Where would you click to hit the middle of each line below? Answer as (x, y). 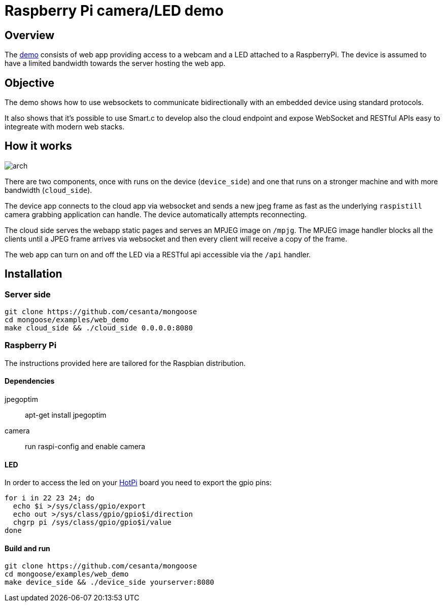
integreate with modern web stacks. (65, 127)
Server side (28, 294)
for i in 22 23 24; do (50, 498)
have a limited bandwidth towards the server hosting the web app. (115, 63)
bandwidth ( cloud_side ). (48, 190)
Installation (33, 274)
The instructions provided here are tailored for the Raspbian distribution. (125, 363)
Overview (30, 35)
